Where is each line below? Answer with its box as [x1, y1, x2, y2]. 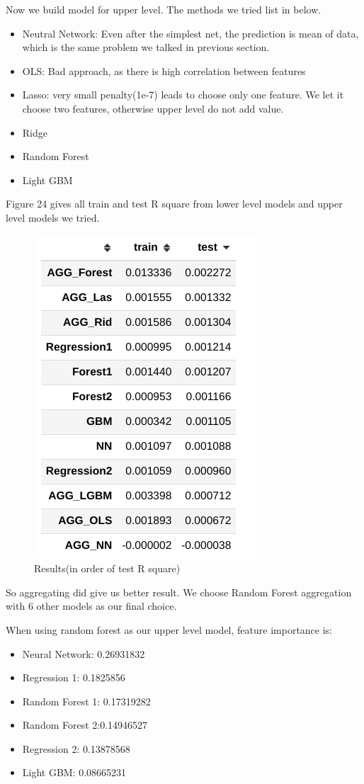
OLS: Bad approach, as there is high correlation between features [22, 63, 306, 78]
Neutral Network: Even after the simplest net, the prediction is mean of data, [22, 25, 359, 40]
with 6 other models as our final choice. [6, 598, 177, 613]
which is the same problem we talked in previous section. [22, 40, 270, 55]
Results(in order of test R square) [34, 561, 181, 576]
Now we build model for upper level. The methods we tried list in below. [6, 2, 322, 16]
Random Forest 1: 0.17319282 [22, 693, 151, 708]
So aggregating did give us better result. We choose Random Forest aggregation [6, 584, 352, 599]
